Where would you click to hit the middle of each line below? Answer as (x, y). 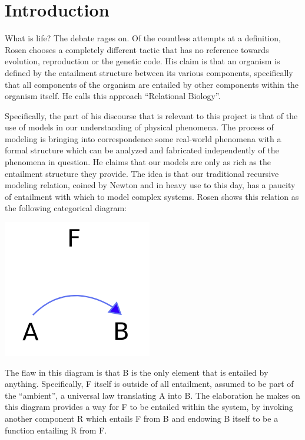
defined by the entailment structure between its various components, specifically (149, 72)
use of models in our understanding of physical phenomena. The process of (139, 127)
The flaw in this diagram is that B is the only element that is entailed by (137, 372)
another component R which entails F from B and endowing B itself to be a (142, 418)
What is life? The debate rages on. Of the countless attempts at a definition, (143, 38)
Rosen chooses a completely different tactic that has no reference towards (137, 49)
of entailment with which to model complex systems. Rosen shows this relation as (152, 196)
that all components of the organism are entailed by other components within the (152, 84)
